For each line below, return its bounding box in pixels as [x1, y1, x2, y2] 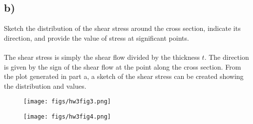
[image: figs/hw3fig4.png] [23, 113, 111, 121]
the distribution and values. [4, 80, 86, 91]
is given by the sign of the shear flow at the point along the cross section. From [4, 61, 241, 72]
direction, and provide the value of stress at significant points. [4, 32, 189, 43]
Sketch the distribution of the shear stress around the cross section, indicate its [4, 23, 241, 33]
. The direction [204, 51, 249, 62]
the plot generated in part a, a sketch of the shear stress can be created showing [4, 71, 244, 81]
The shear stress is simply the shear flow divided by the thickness [4, 51, 200, 62]
